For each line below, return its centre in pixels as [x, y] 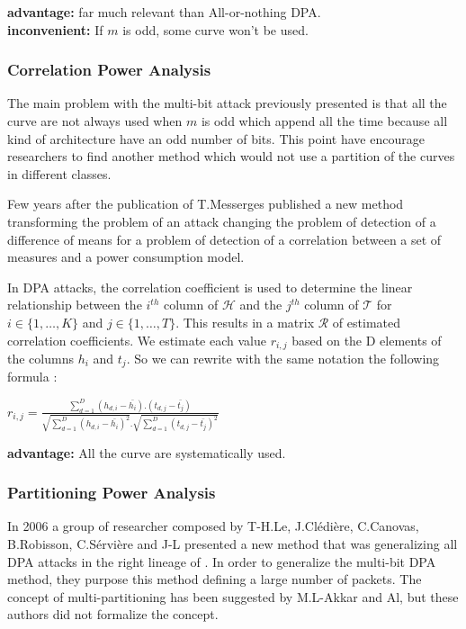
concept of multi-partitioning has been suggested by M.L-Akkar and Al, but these [233, 596]
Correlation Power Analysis [109, 70]
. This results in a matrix [245, 322]
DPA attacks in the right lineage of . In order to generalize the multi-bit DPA [222, 561]
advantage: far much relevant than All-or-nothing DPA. [164, 12]
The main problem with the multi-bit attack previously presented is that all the [227, 103]
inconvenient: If [55, 29]
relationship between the [75, 305]
